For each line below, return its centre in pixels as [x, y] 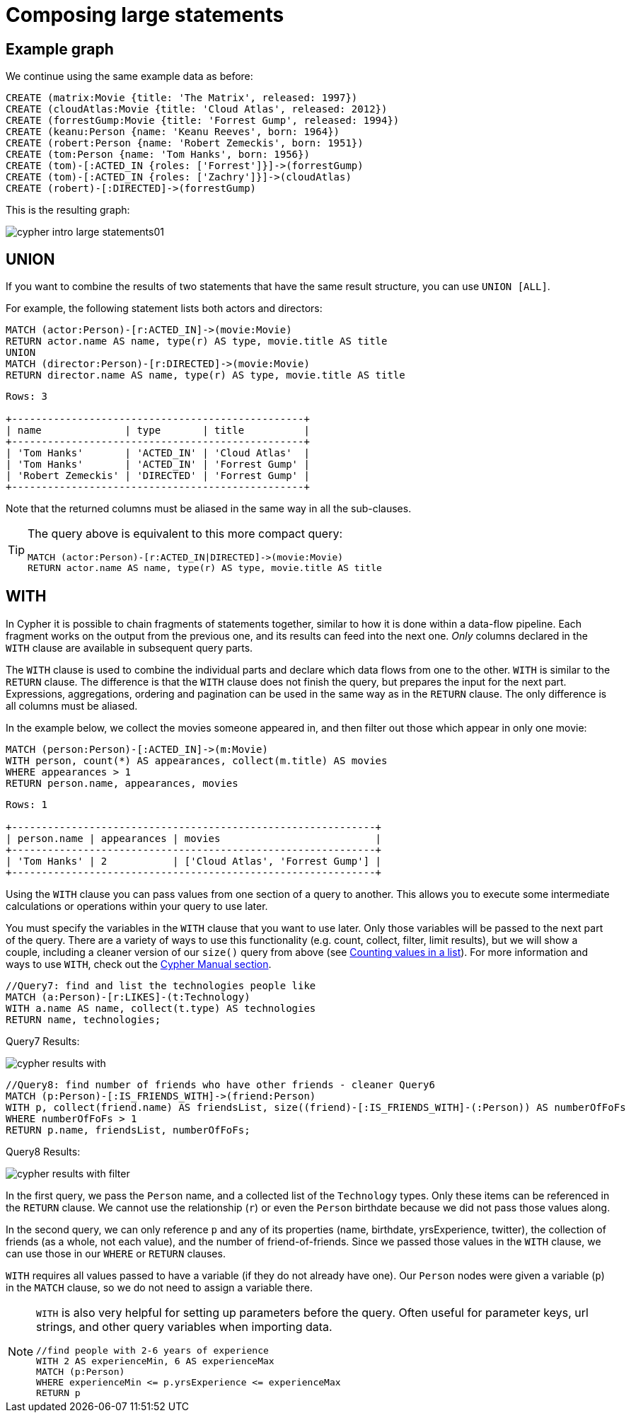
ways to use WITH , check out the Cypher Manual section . [139, 964]
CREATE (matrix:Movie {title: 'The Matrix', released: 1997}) [182, 98]
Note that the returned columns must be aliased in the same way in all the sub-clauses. [209, 509]
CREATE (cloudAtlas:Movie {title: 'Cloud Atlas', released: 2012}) [197, 109]
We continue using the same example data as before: [129, 76]
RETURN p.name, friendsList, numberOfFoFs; [128, 1130]
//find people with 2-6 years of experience [152, 1350]
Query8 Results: [43, 1151]
